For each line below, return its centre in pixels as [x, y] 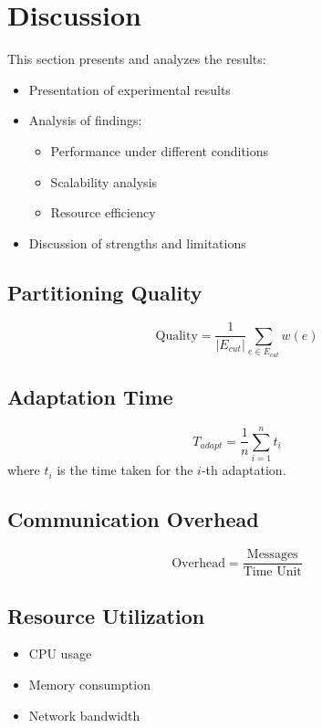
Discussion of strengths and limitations [137, 243]
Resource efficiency [103, 212]
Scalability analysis [104, 181]
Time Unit [272, 572]
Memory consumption [89, 684]
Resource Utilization [106, 615]
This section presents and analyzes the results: [137, 59]
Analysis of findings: [85, 120]
